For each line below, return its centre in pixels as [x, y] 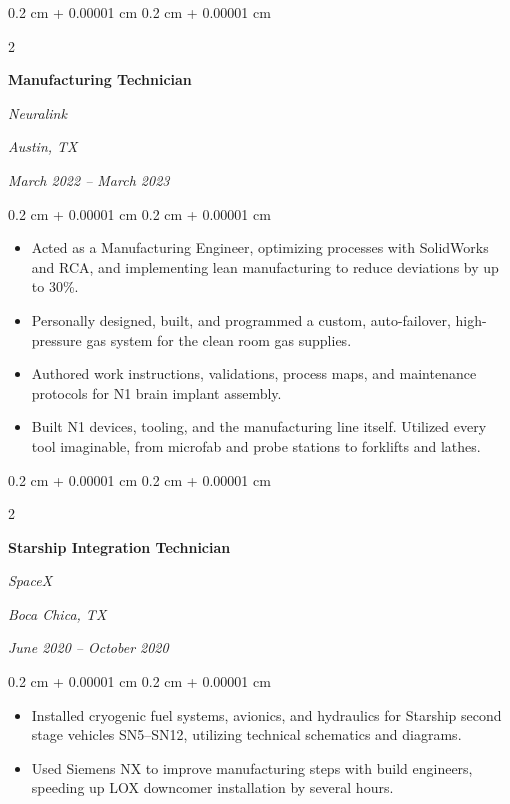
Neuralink [37, 112]
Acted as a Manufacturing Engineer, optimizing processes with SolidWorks [260, 247]
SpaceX [30, 580]
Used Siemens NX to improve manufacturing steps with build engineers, [252, 767]
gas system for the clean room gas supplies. [219, 339]
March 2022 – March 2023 [89, 179]
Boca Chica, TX [57, 613]
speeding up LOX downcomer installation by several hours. [212, 787]
